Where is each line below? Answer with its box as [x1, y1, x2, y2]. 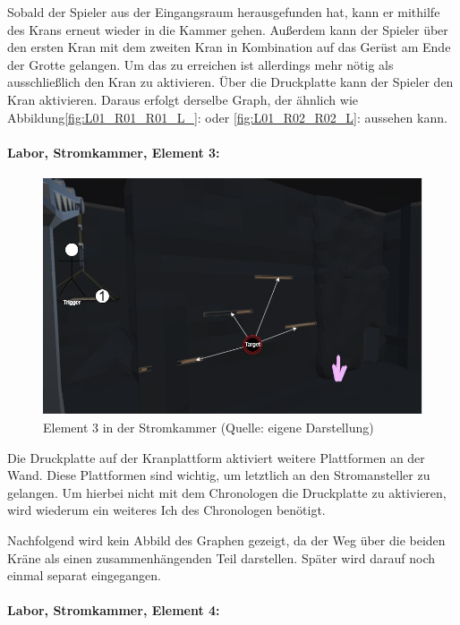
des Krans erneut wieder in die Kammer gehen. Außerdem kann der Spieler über [7, 20, 448, 39]
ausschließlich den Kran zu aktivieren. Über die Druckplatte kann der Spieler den [7, 73, 454, 91]
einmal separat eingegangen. [7, 566, 162, 585]
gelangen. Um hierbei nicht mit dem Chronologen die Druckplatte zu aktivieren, [7, 483, 447, 501]
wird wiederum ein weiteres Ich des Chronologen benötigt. [7, 501, 326, 519]
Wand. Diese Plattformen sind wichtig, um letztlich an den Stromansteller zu [7, 466, 430, 484]
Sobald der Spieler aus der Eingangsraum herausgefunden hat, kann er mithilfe [7, 3, 440, 21]
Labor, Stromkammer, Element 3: [7, 142, 220, 161]
